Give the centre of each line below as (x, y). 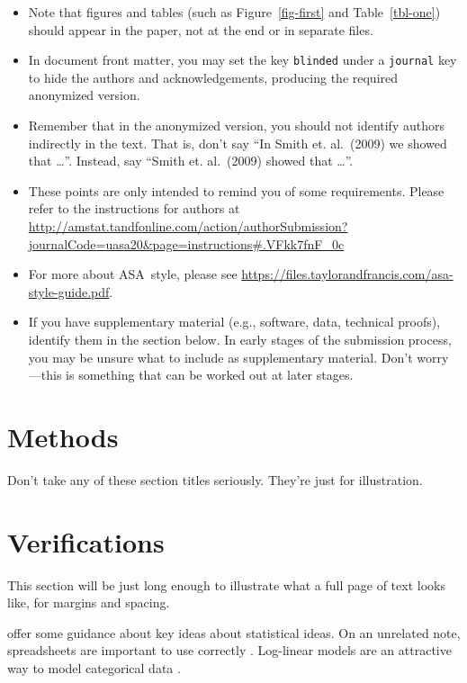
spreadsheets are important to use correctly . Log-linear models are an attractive (229, 650)
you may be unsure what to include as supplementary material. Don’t (220, 357)
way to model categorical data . (94, 667)
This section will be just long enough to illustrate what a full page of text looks (226, 584)
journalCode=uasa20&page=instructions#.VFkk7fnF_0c (186, 243)
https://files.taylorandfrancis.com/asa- (347, 274)
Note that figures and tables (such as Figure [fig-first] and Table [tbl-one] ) (234, 12)
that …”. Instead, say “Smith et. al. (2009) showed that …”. (191, 161)
